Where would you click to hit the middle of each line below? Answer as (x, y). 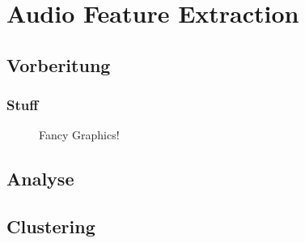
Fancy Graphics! (79, 135)
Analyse (40, 179)
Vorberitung (59, 64)
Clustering (51, 226)
